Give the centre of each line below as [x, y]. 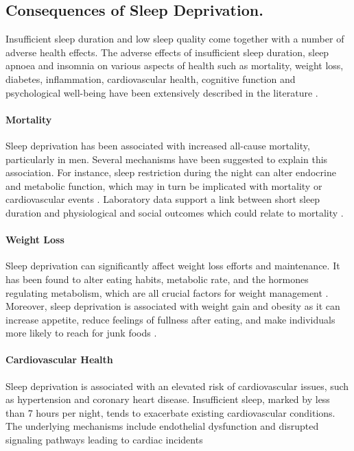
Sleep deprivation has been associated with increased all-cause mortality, [158, 145]
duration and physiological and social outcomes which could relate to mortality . [175, 212]
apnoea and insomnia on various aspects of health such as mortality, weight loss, [175, 65]
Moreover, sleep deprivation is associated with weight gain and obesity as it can [173, 306]
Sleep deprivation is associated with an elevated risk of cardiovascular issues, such [177, 386]
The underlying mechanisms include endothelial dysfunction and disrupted [162, 426]
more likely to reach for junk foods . [81, 333]
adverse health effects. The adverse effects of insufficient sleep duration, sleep [167, 52]
